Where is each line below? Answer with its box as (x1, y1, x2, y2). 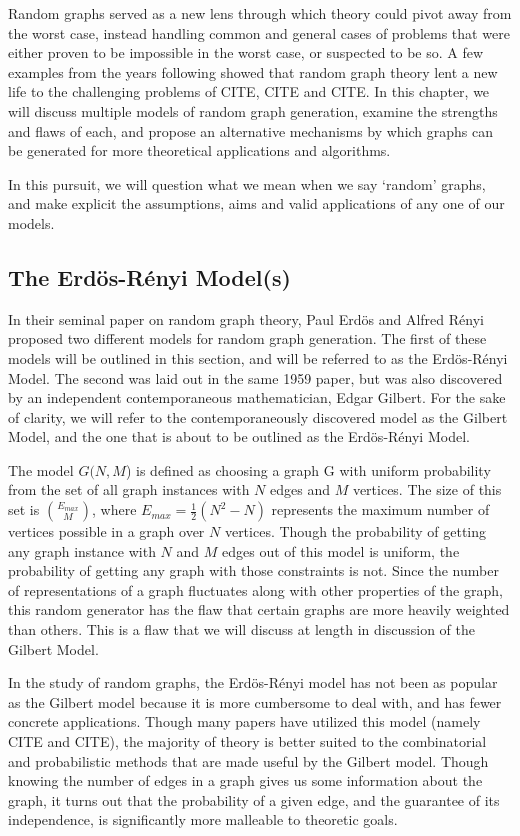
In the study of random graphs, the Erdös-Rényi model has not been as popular (8, 672, 498, 693)
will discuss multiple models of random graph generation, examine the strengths (8, 100, 498, 121)
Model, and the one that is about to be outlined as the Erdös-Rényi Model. (8, 426, 470, 447)
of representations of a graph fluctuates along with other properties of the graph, (8, 579, 503, 600)
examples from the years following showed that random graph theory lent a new (8, 61, 498, 82)
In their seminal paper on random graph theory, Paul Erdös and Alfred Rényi (8, 308, 484, 329)
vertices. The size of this (352, 479, 502, 500)
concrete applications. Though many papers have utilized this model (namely (8, 711, 481, 732)
